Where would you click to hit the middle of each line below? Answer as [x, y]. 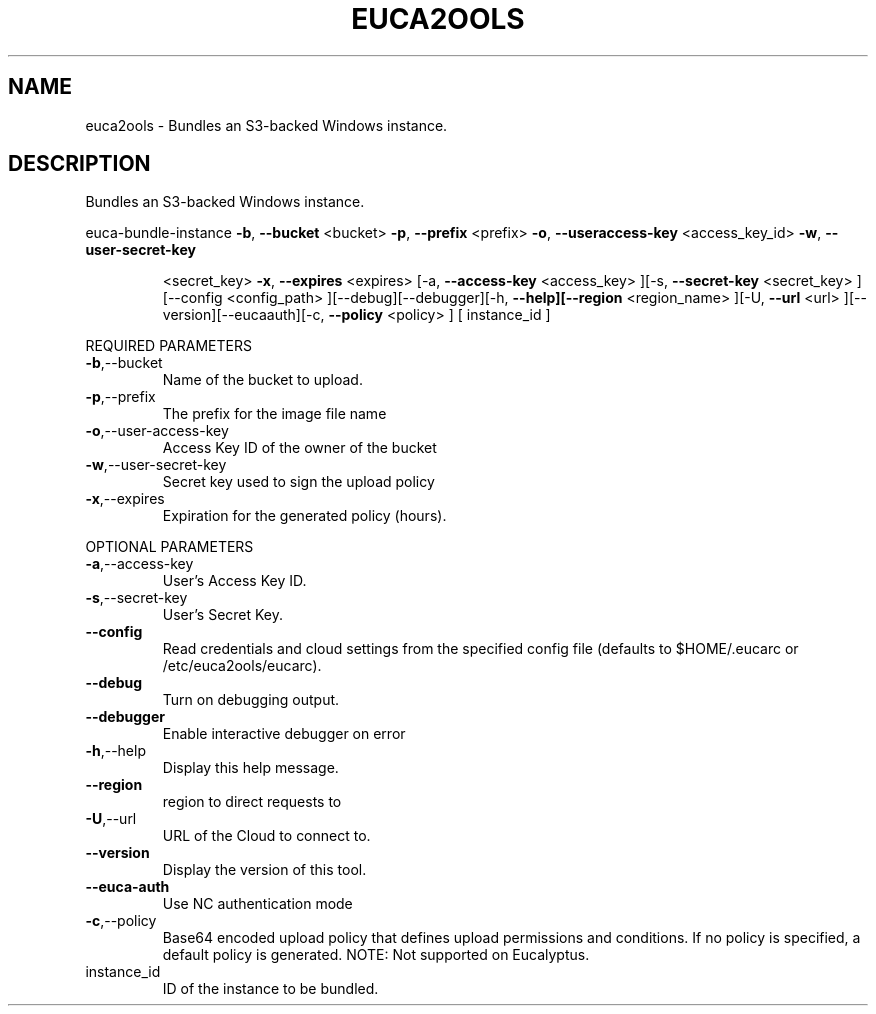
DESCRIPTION [79, 164]
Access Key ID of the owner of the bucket [299, 448]
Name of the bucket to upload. [262, 380]
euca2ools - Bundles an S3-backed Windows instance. [266, 125]
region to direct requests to [252, 802]
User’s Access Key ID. [234, 581]
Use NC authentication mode [257, 904]
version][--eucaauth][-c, [243, 315]
